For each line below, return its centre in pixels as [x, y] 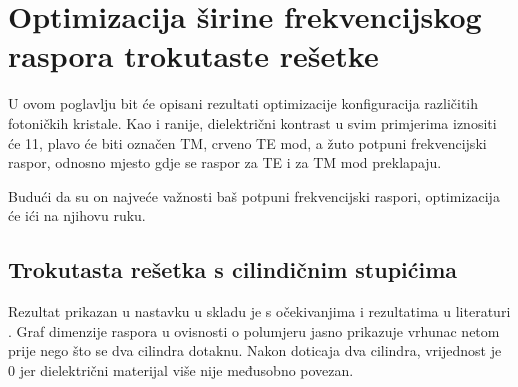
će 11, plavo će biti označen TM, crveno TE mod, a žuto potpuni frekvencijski [247, 142]
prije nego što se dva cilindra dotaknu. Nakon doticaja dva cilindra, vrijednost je [255, 350]
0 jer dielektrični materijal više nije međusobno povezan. [181, 369]
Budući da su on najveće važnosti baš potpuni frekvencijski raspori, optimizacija [254, 195]
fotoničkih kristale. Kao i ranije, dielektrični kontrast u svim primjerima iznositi [252, 122]
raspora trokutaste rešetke [193, 55]
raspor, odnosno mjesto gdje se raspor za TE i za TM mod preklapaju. [225, 162]
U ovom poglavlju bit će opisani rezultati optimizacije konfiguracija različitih [243, 103]
